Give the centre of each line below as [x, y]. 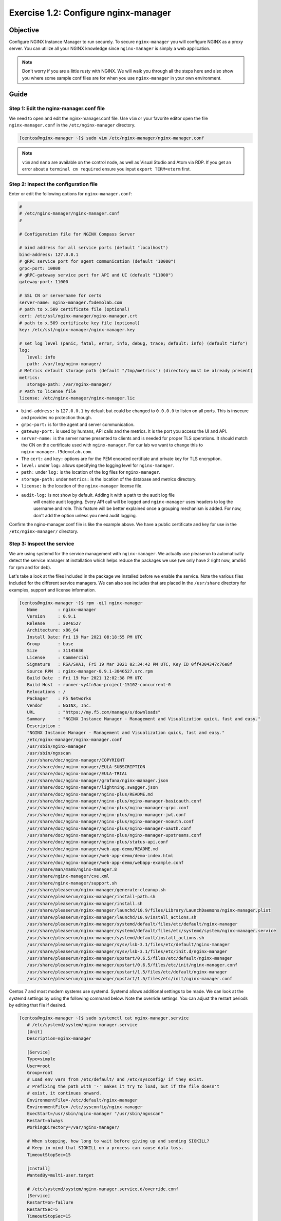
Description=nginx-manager [59, 1039]
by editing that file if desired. [38, 1005]
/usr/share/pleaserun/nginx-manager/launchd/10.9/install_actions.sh [112, 917]
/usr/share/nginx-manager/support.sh [72, 883]
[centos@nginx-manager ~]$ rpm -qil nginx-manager [81, 603]
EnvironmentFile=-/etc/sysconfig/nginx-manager [85, 1107]
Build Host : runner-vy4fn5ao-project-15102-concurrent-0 [99, 685]
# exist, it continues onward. [64, 1093]
